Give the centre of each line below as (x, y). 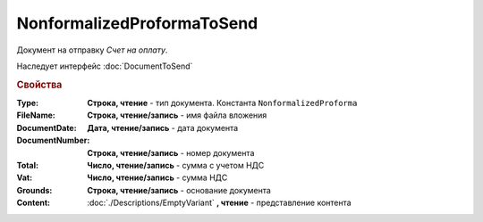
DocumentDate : (47, 127)
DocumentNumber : (53, 140)
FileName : (36, 115)
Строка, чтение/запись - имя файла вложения (177, 115)
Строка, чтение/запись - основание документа (179, 190)
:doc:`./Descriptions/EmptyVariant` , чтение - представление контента (220, 203)
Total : (28, 165)
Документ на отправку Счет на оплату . (92, 50)
